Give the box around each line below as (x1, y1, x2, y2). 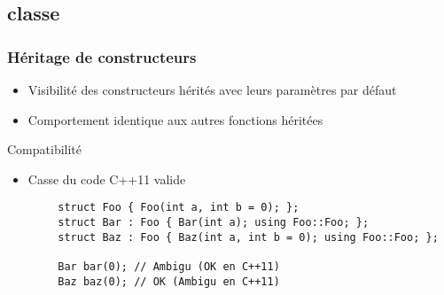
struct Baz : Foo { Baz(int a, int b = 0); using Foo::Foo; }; (58, 230, 439, 244)
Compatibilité (7, 140, 82, 159)
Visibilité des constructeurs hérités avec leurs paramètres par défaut (27, 81, 397, 98)
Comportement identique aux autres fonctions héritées (27, 110, 323, 128)
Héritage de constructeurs (7, 45, 197, 67)
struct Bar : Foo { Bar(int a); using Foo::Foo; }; (58, 216, 370, 229)
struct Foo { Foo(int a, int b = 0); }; (58, 201, 300, 214)
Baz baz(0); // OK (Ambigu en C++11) (58, 275, 280, 288)
